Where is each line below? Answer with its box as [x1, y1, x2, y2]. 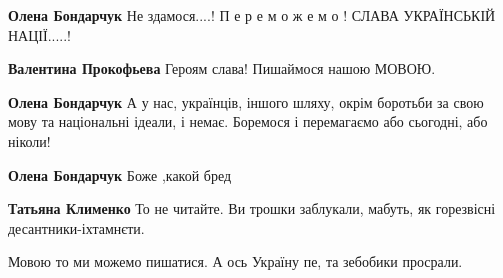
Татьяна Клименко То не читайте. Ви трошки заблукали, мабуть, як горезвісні [8, 198, 496, 219]
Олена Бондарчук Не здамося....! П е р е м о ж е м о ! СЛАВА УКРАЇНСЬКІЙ [8, 5, 496, 25]
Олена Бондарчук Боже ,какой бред [8, 164, 232, 185]
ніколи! [8, 130, 51, 151]
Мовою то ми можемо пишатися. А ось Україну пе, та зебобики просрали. [8, 251, 463, 272]
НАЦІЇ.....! [8, 24, 72, 45]
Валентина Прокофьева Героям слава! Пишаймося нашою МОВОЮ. [8, 58, 436, 79]
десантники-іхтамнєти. [8, 217, 145, 238]
